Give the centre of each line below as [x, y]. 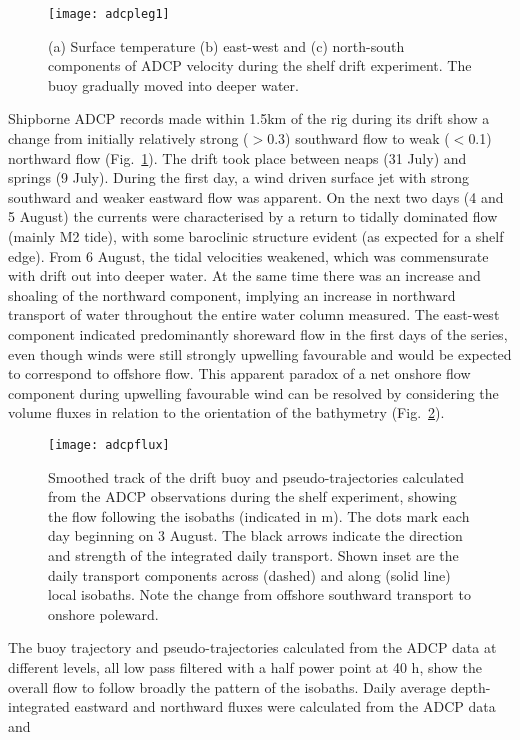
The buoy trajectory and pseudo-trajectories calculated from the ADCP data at [252, 647]
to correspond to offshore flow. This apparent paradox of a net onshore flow [239, 373]
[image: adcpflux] [109, 444]
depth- [470, 686]
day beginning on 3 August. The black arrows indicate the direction [255, 535]
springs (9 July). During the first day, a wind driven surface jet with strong [239, 177]
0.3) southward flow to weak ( [358, 138]
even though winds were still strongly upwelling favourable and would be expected [260, 353]
